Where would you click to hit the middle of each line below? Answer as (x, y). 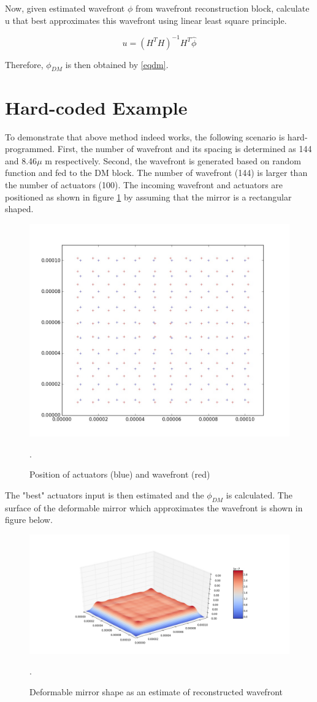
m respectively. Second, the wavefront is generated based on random (173, 160)
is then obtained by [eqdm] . (117, 64)
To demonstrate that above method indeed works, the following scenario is (145, 136)
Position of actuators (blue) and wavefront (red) (120, 474)
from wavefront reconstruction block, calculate (223, 8)
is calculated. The (259, 494)
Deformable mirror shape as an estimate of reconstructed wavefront (156, 691)
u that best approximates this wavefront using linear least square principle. (146, 20)
